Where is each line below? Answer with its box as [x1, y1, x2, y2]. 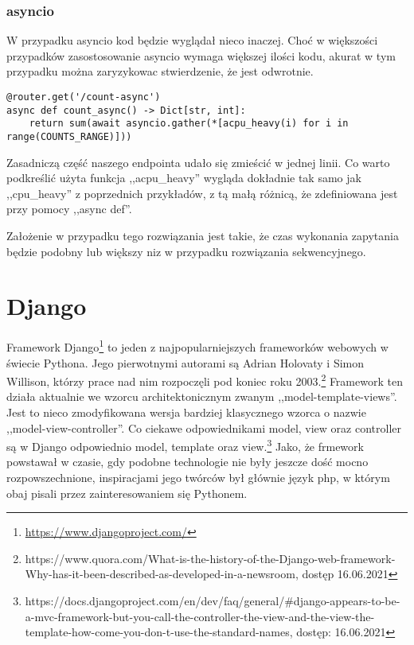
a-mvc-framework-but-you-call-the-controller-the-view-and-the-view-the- [25, 608, 375, 624]
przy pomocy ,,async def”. [6, 200, 132, 217]
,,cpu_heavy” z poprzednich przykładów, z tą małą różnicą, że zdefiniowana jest [6, 185, 398, 201]
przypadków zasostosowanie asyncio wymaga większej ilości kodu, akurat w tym [6, 47, 396, 64]
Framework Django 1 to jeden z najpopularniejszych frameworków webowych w [6, 336, 389, 355]
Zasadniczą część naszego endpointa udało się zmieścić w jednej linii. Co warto [6, 153, 390, 170]
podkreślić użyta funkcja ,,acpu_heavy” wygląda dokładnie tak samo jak [6, 169, 361, 186]
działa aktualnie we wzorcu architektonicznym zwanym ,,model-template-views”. [6, 388, 397, 405]
